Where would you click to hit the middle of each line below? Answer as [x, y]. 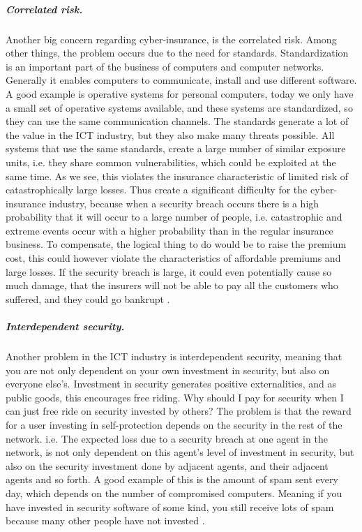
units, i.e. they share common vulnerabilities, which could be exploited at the [171, 162]
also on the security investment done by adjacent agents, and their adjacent [167, 465]
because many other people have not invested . [105, 520]
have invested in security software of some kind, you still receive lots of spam [170, 507]
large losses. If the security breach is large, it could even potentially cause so [169, 271]
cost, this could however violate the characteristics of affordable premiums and [173, 258]
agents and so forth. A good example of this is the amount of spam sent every [172, 479]
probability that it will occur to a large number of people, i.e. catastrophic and [174, 217]
